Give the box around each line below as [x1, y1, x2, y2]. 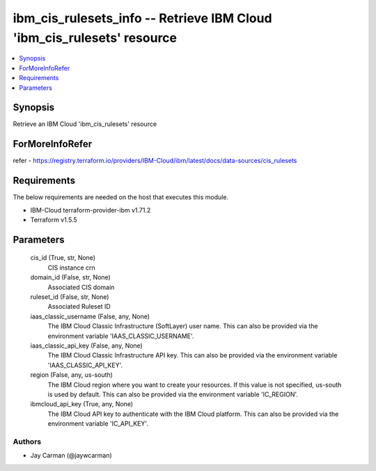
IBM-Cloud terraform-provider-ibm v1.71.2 [30, 206, 151, 214]
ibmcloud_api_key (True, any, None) [30, 400, 134, 408]
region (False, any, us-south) [30, 371, 113, 379]
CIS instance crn [47, 263, 95, 272]
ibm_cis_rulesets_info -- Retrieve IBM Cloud [13, 10, 272, 26]
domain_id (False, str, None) [30, 273, 111, 281]
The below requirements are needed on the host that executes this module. [13, 193, 229, 201]
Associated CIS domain [47, 283, 115, 291]
